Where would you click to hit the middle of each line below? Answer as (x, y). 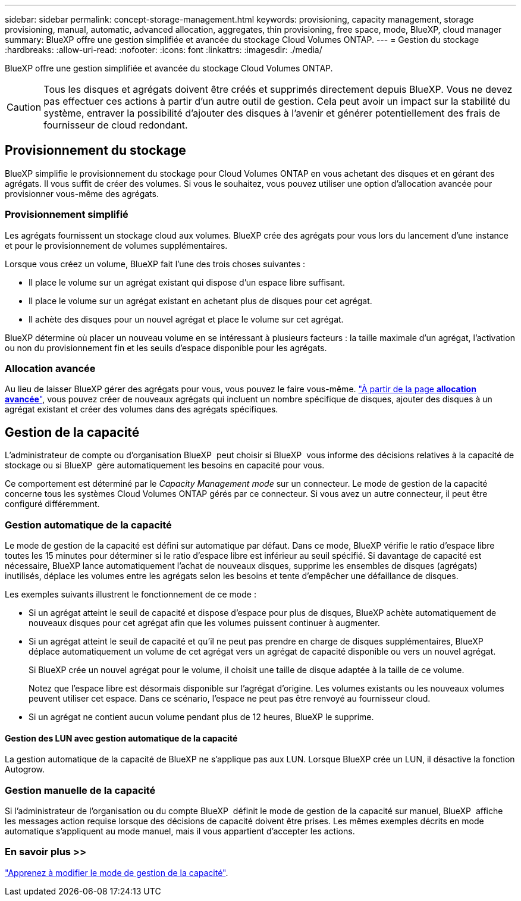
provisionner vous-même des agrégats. (82, 193)
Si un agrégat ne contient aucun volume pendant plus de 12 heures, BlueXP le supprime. (201, 717)
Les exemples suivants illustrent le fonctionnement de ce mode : (131, 594)
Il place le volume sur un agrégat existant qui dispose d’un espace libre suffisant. (187, 282)
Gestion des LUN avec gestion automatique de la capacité (121, 738)
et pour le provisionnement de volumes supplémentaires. (116, 245)
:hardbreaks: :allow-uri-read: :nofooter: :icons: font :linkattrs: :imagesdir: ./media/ (164, 50)
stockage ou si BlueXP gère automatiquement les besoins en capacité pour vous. (165, 465)
